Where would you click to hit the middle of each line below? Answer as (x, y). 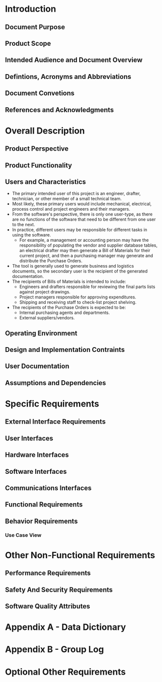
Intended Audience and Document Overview (74, 60)
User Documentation (37, 366)
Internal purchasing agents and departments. (65, 312)
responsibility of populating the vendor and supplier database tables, (88, 245)
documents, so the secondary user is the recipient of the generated (80, 271)
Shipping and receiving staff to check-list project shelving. (78, 302)
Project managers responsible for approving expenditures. (78, 297)
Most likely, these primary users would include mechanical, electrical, (82, 204)
